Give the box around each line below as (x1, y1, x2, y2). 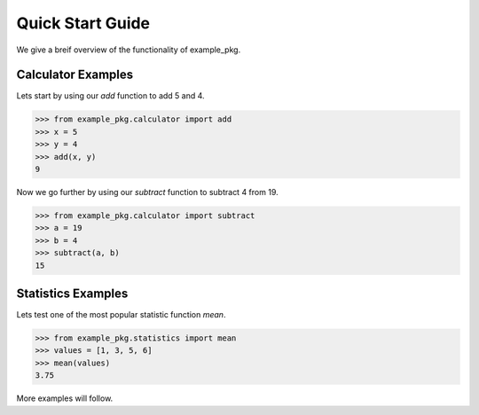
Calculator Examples (16, 67, 134, 82)
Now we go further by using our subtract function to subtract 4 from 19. (16, 186, 279, 197)
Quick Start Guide (16, 13, 151, 33)
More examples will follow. (16, 393, 114, 403)
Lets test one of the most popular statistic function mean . (16, 309, 226, 320)
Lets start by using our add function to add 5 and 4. (16, 90, 205, 101)
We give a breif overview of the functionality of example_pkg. (16, 44, 241, 55)
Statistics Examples (16, 286, 129, 301)
